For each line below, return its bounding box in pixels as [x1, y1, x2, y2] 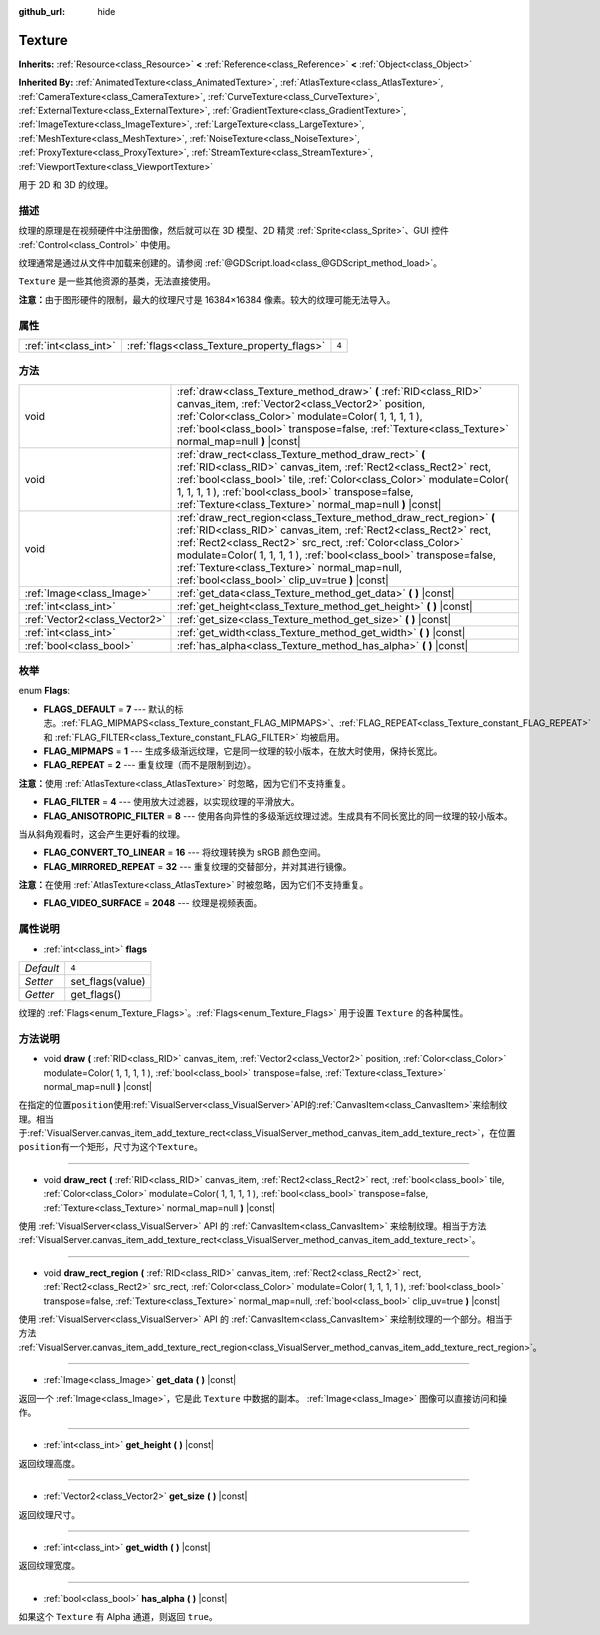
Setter [24, 974, 54, 988]
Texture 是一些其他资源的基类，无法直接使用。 [18, 275, 216, 287]
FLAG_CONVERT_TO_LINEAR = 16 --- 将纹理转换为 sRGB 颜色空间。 [43, 846, 327, 859]
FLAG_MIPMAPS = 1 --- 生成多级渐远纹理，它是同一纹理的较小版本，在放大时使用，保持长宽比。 [43, 745, 443, 757]
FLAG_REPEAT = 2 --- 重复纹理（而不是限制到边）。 [43, 759, 257, 771]
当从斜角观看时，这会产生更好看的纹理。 [18, 828, 185, 840]
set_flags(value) [70, 974, 146, 988]
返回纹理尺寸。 [18, 1508, 80, 1520]
